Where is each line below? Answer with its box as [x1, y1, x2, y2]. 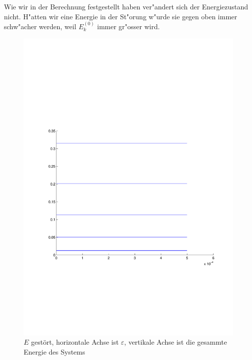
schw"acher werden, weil [4, 21, 76, 31]
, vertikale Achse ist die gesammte [124, 337, 227, 347]
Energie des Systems [24, 346, 85, 357]
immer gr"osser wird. [97, 21, 160, 31]
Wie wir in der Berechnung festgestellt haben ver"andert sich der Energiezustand [4, 1, 249, 11]
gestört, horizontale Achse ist [31, 337, 119, 347]
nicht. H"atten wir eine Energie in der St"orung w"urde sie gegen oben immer [4, 11, 237, 21]
